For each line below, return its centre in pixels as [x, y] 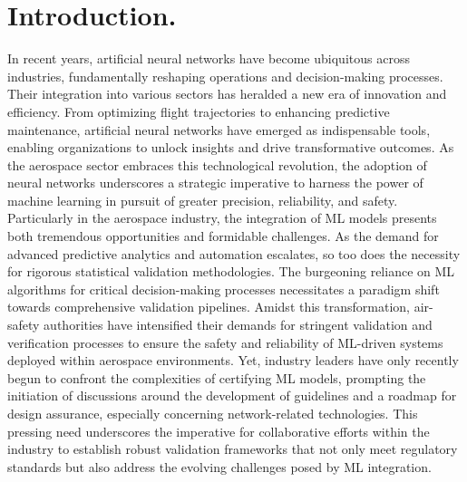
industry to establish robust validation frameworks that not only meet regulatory [233, 449]
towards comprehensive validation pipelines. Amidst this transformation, [209, 307]
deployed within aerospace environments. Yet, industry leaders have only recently [233, 360]
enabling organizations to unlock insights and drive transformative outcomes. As [231, 147]
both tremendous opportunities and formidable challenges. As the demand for [223, 236]
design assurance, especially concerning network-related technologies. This [213, 413]
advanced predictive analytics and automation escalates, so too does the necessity [234, 253]
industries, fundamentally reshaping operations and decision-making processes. [225, 76]
